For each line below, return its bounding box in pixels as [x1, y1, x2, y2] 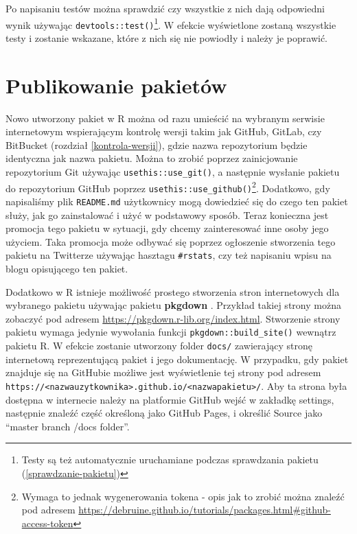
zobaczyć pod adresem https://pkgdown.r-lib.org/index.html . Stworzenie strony [5, 311, 341, 325]
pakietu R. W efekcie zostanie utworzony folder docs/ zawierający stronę [5, 338, 312, 353]
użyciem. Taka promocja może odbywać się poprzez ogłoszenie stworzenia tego [5, 234, 336, 248]
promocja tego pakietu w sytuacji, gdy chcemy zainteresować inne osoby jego [5, 221, 329, 235]
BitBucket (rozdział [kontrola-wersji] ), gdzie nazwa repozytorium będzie [5, 137, 308, 152]
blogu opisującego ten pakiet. [5, 262, 128, 276]
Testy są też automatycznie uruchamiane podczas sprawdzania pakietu [21, 452, 319, 467]
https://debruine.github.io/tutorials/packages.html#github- [78, 502, 331, 517]
